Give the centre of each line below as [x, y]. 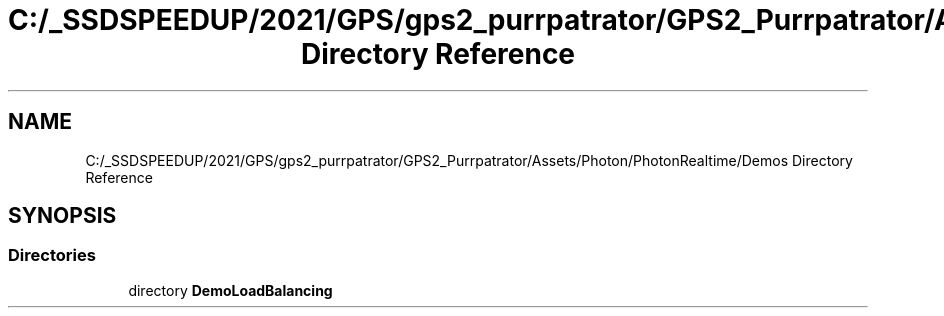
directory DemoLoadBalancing [230, 290]
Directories [52, 255]
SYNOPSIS [62, 216]
